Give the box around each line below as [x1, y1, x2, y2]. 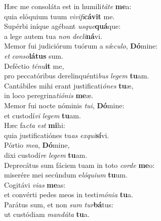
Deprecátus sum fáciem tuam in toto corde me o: [4, 159, 155, 170]
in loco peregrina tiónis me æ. [4, 90, 94, 101]
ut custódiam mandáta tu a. [4, 209, 90, 219]
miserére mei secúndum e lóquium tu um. [4, 169, 128, 180]
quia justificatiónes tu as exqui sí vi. [4, 129, 109, 140]
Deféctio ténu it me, [4, 60, 64, 71]
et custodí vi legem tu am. [4, 110, 81, 120]
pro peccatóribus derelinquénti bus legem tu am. [4, 70, 149, 81]
